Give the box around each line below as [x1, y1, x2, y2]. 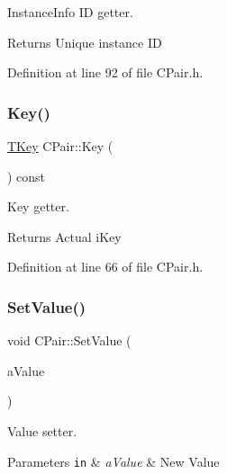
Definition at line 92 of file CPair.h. [7, 63, 204, 82]
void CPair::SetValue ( [7, 331, 132, 350]
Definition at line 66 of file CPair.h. [7, 257, 204, 276]
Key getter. [7, 197, 69, 216]
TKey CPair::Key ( [7, 137, 113, 155]
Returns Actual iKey [7, 227, 122, 246]
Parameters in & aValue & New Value [7, 452, 220, 470]
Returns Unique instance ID [7, 32, 162, 51]
